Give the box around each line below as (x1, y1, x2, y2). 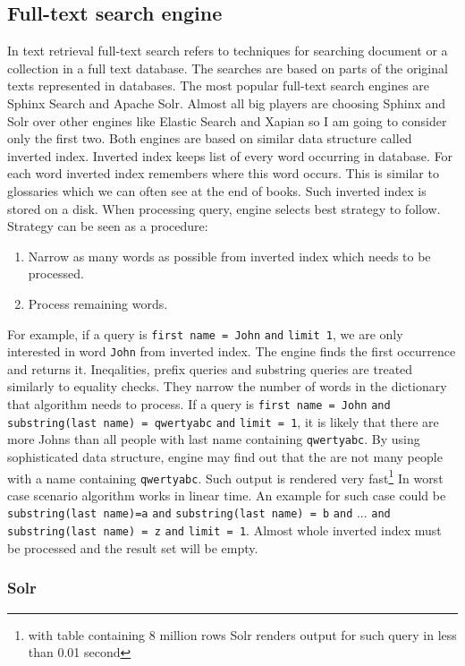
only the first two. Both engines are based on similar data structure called (7, 129, 412, 148)
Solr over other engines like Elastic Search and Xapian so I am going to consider (7, 111, 447, 130)
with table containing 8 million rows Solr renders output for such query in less (28, 625, 457, 644)
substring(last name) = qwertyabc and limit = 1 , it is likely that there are (7, 412, 439, 431)
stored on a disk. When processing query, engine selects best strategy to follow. (7, 199, 441, 218)
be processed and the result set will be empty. (7, 538, 258, 557)
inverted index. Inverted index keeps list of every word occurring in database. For (7, 146, 453, 165)
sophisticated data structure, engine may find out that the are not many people (7, 447, 443, 465)
